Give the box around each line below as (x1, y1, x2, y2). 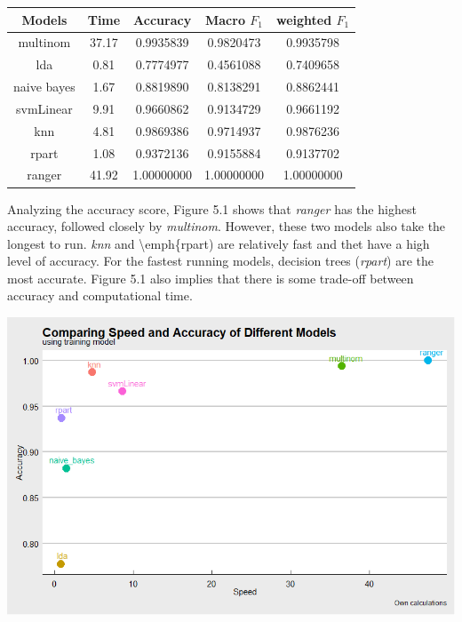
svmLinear (15, 99, 73, 117)
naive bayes (13, 77, 76, 96)
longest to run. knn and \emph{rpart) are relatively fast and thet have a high (7, 234, 430, 252)
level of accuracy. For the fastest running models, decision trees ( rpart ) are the (7, 251, 434, 270)
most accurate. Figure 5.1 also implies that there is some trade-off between (7, 268, 414, 287)
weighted (275, 10, 332, 28)
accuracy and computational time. (7, 286, 193, 305)
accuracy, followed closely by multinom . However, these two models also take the (7, 217, 446, 235)
